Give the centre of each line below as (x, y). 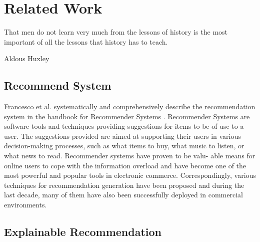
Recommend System (58, 85)
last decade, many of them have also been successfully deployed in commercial (123, 195)
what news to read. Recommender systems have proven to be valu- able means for (130, 156)
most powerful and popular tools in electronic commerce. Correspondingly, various (130, 175)
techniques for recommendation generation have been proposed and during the (124, 185)
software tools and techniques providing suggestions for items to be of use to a (124, 126)
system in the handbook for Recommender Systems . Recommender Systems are (127, 116)
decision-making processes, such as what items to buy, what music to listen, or (124, 146)
